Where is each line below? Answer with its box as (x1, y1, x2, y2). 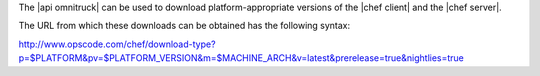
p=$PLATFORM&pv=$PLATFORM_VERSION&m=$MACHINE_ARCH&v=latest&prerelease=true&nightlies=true (18, 52, 465, 64)
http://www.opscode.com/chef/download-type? (18, 38, 216, 50)
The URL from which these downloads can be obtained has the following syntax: (18, 20, 351, 32)
